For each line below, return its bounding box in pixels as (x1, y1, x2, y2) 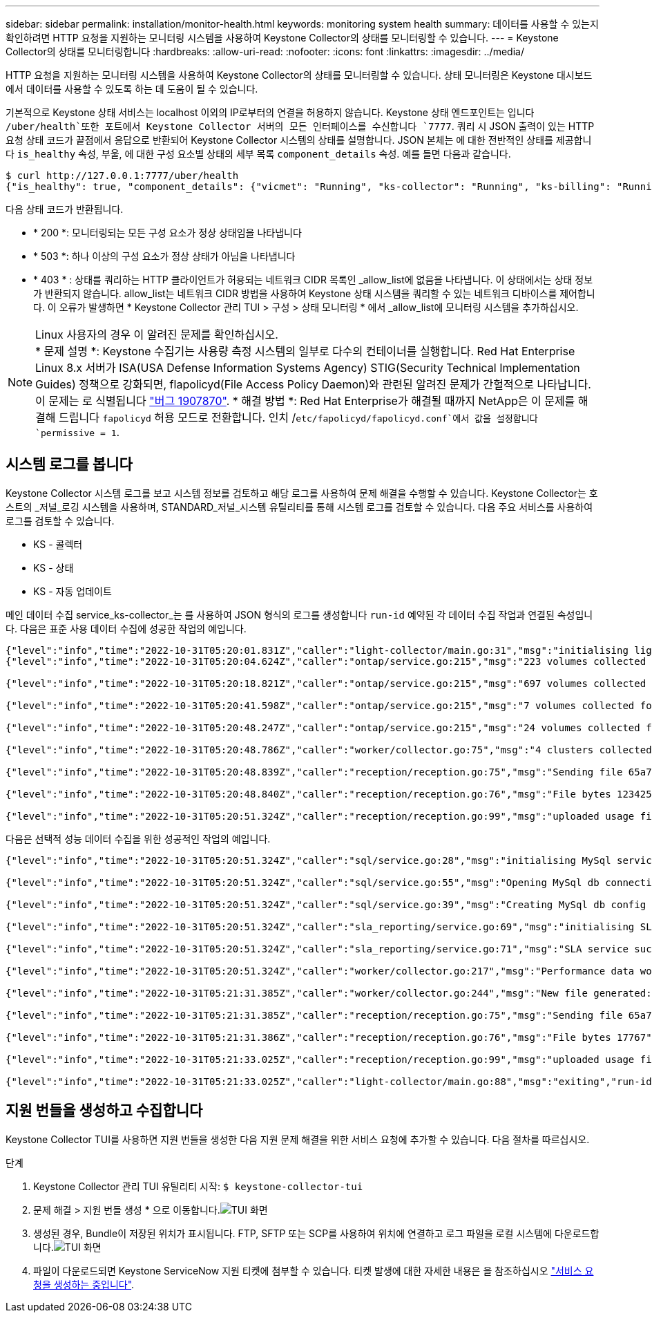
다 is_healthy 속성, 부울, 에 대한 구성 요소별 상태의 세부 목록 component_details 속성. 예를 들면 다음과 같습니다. (6, 148, 511, 160)
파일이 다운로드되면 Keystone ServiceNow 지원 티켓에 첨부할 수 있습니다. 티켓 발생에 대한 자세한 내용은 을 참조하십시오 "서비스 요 (33, 1264, 594, 1277)
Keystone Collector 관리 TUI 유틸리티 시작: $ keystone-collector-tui (33, 1180, 363, 1192)
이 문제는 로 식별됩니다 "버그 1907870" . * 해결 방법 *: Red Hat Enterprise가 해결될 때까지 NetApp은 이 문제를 (35, 394, 575, 408)
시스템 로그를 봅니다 (6, 455, 133, 473)
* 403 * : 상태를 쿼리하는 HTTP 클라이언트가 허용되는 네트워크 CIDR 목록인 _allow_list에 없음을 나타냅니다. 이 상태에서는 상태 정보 (33, 274, 593, 285)
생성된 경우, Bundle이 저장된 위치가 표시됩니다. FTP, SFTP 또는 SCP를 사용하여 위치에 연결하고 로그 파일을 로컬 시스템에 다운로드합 (33, 1227, 600, 1239)
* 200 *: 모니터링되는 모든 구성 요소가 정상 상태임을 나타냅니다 (33, 227, 302, 238)
